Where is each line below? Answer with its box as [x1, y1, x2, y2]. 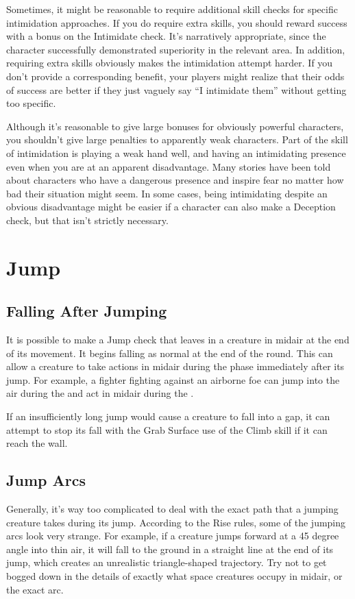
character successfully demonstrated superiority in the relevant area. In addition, [6, 42, 345, 56]
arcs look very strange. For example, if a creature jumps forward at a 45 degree [6, 528, 339, 543]
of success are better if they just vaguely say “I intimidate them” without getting [6, 82, 347, 97]
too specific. [6, 96, 56, 110]
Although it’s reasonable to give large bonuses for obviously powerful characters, [6, 119, 344, 133]
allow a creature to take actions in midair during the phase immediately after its [6, 359, 345, 374]
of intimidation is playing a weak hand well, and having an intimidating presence [6, 145, 346, 160]
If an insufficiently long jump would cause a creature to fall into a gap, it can [6, 409, 330, 424]
